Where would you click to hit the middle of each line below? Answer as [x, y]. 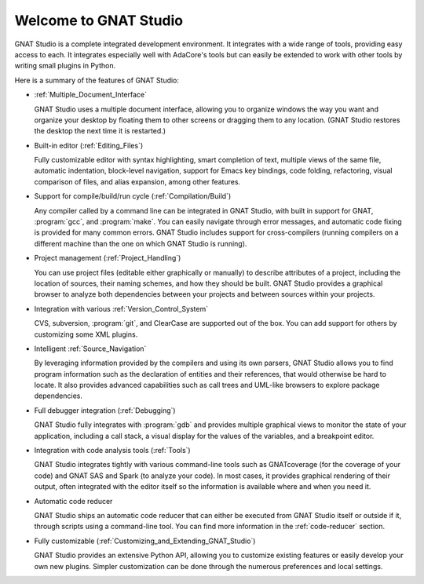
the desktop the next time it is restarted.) [100, 131]
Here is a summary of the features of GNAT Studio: [97, 80]
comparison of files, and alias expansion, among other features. [137, 181]
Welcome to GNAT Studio [99, 20]
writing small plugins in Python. [65, 66]
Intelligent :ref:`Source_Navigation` [90, 349]
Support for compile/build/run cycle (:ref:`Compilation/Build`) [133, 196]
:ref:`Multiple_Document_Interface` [90, 95]
